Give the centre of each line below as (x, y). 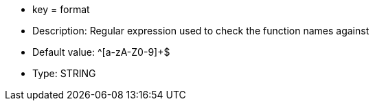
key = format (61, 9)
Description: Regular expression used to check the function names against (201, 31)
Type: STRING (64, 73)
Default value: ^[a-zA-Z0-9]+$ (101, 52)
